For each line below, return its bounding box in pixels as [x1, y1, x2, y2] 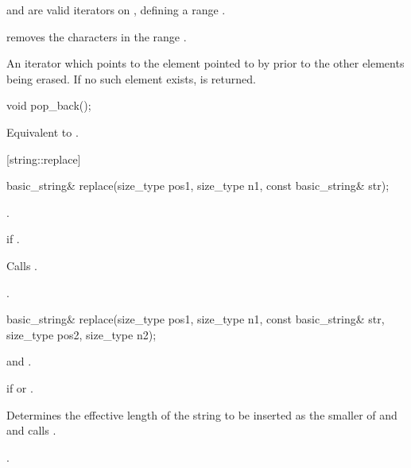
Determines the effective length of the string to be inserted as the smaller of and [6, 406, 397, 423]
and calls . [6, 422, 56, 439]
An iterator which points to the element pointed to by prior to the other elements [6, 55, 405, 72]
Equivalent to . [6, 123, 79, 140]
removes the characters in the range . [6, 28, 187, 44]
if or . [6, 379, 33, 396]
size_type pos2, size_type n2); [6, 326, 157, 342]
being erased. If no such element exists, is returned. [6, 70, 256, 87]
